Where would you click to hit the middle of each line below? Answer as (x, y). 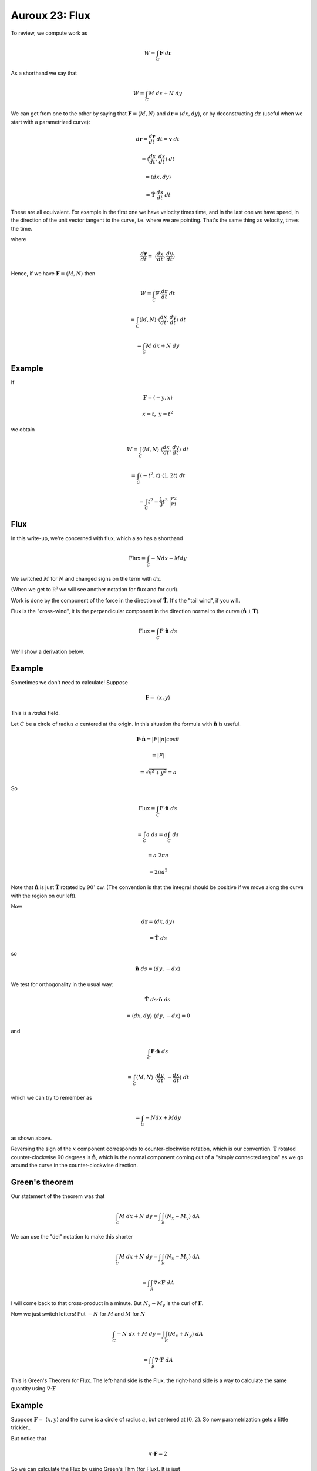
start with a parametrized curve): (50, 122)
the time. (21, 228)
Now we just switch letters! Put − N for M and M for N (78, 1314)
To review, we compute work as (49, 33)
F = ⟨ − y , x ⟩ (158, 398)
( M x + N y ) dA (186, 1334)
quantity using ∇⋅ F (33, 1389)
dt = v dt (168, 139)
